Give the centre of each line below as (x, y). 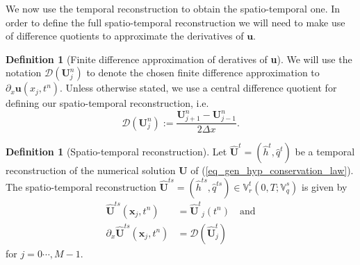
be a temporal (325, 152)
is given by (325, 186)
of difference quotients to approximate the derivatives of (125, 36)
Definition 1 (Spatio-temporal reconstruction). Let (116, 152)
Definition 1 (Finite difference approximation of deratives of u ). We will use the (179, 59)
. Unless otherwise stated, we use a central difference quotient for (198, 88)
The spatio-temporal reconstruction (81, 186)
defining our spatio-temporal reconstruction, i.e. (107, 103)
